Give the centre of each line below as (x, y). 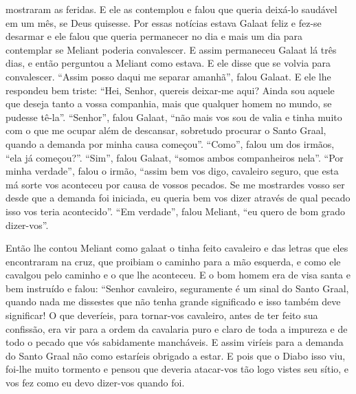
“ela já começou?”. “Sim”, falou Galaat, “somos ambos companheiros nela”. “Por (175, 157)
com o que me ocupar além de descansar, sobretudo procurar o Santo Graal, (166, 130)
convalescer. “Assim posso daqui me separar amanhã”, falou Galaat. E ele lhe (168, 76)
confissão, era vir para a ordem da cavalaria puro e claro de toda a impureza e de (177, 328)
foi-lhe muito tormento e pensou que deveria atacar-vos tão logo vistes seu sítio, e (177, 369)
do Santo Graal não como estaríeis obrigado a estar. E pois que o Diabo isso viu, (176, 355)
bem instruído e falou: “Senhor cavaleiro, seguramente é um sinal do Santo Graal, (177, 288)
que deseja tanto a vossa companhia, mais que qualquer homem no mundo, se (169, 103)
